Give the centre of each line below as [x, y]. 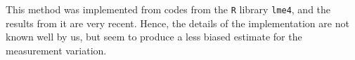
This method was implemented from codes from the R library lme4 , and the [168, 9]
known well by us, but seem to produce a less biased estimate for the [154, 37]
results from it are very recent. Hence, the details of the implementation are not [177, 23]
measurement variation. [56, 50]
